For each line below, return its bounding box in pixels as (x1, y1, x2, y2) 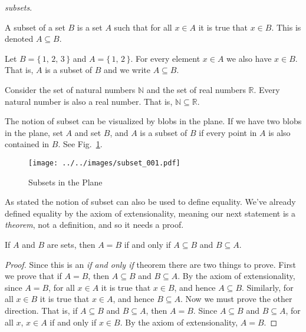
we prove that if (5, 270, 62, 282)
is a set (77, 21, 103, 33)
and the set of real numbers (146, 83, 246, 95)
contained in (5, 138, 50, 150)
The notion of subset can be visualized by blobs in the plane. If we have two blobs (5, 115, 302, 127)
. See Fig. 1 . (58, 138, 103, 150)
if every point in (199, 126, 257, 138)
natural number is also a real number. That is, (5, 95, 173, 107)
